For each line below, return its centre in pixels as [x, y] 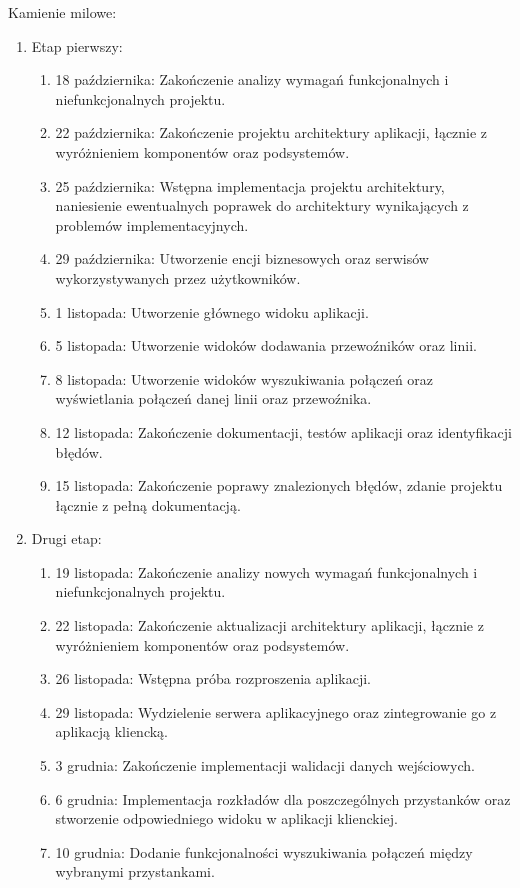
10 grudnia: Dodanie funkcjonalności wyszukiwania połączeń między [264, 851]
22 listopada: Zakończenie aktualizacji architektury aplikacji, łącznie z [269, 625]
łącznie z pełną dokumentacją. [148, 504]
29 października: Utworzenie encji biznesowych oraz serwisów [242, 258]
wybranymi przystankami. [135, 871]
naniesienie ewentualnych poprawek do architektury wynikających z [262, 205]
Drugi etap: [66, 538]
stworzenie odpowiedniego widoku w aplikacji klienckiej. [226, 818]
